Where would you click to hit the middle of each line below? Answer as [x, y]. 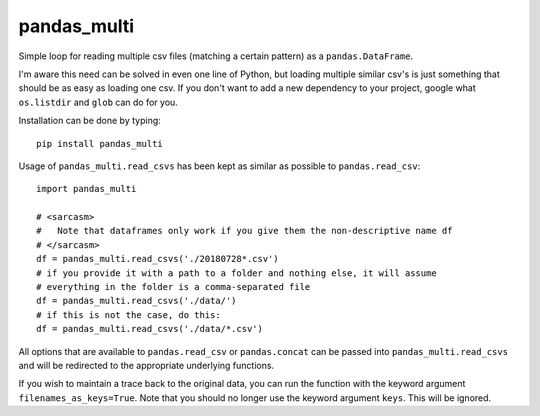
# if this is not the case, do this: [129, 314]
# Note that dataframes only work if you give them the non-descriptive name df [244, 231]
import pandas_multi [86, 189]
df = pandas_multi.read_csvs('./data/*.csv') [150, 329]
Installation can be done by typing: [90, 121]
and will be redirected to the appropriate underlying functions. [146, 365]
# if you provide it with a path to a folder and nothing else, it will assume [236, 273]
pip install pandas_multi [100, 143]
